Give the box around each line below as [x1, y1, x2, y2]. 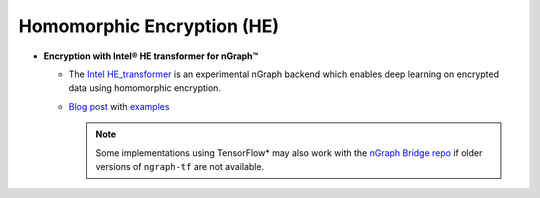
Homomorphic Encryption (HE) [18, 15, 280, 37]
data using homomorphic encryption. [68, 82, 222, 94]
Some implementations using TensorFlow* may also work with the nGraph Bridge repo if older [95, 146, 483, 159]
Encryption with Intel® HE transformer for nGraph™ [43, 50, 259, 62]
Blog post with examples [68, 100, 170, 112]
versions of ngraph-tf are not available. [95, 160, 265, 172]
